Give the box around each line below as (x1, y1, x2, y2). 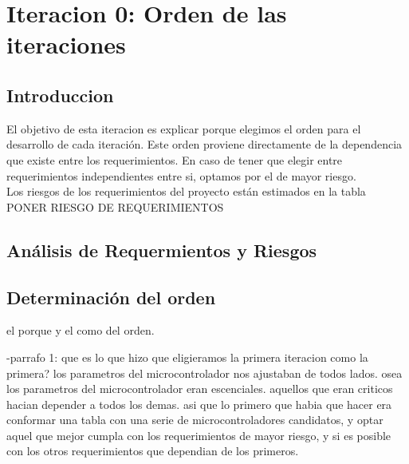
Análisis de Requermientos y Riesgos (6, 237, 317, 262)
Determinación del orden (6, 284, 216, 309)
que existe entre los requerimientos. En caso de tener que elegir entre (6, 151, 343, 168)
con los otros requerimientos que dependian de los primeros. (6, 442, 299, 459)
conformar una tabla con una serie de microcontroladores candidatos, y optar (6, 411, 383, 428)
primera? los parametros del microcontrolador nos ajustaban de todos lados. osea (6, 364, 403, 381)
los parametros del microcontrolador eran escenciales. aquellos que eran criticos (6, 380, 393, 397)
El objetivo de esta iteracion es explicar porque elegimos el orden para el (6, 120, 361, 137)
